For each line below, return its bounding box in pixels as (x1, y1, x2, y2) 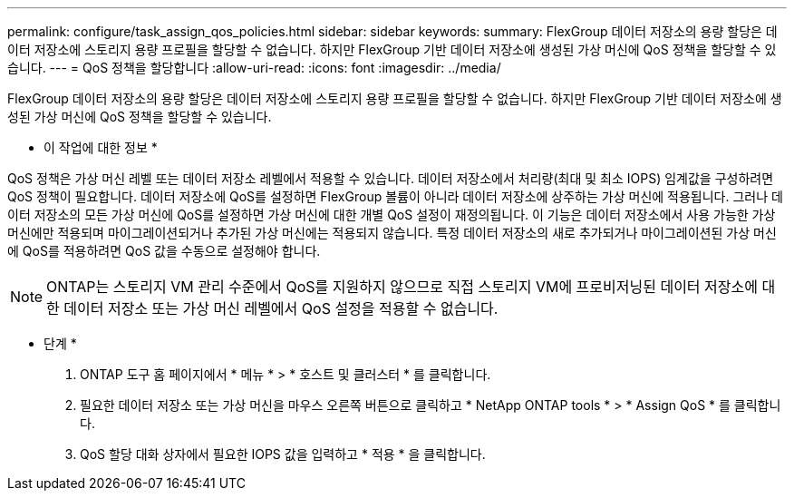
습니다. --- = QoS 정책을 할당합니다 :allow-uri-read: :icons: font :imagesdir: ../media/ (7, 60, 501, 75)
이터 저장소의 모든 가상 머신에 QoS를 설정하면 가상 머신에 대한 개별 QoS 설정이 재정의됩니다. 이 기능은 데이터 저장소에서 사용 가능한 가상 (7, 207, 776, 222)
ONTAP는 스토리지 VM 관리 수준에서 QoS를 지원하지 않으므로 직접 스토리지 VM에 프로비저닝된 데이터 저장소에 (46, 278, 758, 296)
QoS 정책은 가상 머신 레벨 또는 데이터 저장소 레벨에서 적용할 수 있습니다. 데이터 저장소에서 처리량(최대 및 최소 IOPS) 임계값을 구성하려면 (7, 171, 774, 186)
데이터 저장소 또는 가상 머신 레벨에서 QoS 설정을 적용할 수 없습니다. (63, 299, 499, 317)
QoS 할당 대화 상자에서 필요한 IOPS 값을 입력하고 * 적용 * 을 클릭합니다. (80, 446, 486, 462)
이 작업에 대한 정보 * (44, 140, 158, 155)
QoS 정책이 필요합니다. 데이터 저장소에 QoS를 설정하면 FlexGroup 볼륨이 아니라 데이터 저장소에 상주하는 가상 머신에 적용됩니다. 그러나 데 (7, 189, 783, 204)
